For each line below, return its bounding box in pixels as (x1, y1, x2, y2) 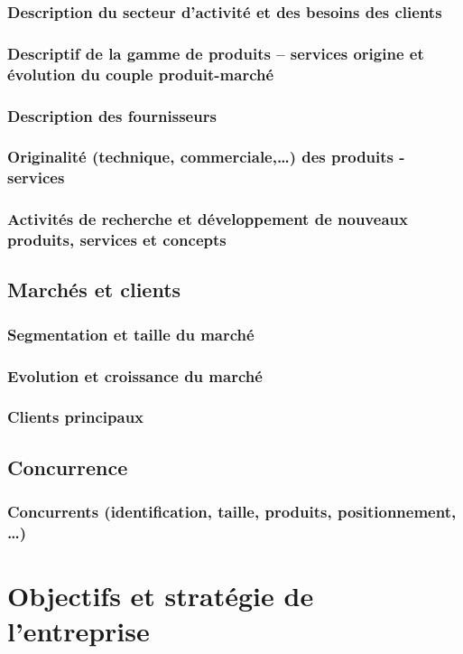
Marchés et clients (7, 276, 181, 304)
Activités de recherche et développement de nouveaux (7, 208, 408, 230)
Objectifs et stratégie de (7, 577, 314, 614)
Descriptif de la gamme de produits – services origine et (7, 42, 424, 64)
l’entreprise (7, 612, 150, 649)
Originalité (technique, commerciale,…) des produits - (7, 145, 405, 168)
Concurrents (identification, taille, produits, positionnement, (7, 500, 457, 522)
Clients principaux (7, 406, 144, 428)
